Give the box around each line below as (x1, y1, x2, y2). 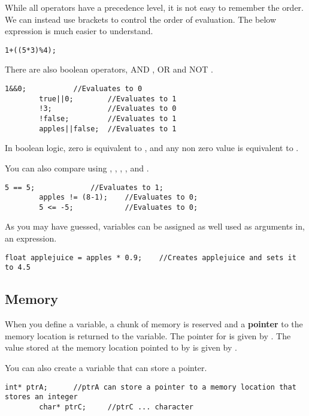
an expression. (5, 232, 57, 245)
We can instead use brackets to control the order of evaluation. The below (5, 13, 277, 25)
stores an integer (5, 393, 78, 402)
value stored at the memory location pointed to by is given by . (5, 341, 237, 354)
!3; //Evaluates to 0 (39, 104, 177, 113)
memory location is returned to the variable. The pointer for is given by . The (5, 329, 291, 342)
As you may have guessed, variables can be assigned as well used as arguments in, (5, 220, 305, 233)
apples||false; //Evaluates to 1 (39, 124, 177, 133)
